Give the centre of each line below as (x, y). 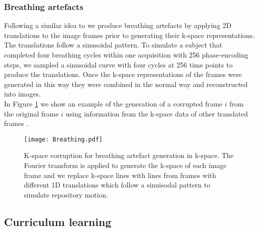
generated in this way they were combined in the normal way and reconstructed (126, 84)
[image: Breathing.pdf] (63, 139)
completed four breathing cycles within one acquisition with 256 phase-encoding (126, 54)
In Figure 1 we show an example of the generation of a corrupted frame (113, 103)
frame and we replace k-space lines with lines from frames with (120, 175)
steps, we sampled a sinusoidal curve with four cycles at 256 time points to (118, 64)
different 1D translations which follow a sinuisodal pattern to (117, 185)
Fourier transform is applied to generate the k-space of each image (125, 165)
